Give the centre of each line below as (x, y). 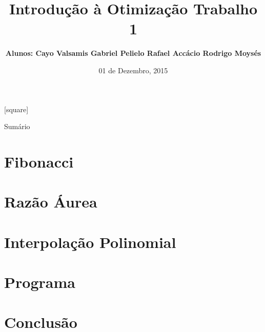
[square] (16, 109)
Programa (40, 282)
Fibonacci (39, 161)
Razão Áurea (51, 202)
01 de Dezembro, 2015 (133, 70)
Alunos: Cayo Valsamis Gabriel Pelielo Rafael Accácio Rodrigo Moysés (133, 53)
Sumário (17, 126)
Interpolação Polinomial (90, 242)
